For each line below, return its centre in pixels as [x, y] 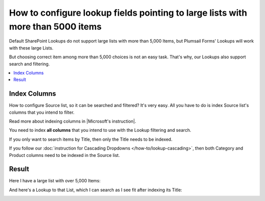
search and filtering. [29, 64]
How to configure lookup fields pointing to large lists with [128, 13]
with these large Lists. [31, 48]
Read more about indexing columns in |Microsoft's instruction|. [73, 121]
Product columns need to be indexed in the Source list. [65, 155]
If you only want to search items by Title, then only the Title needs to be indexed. [91, 139]
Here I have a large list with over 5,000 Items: [55, 181]
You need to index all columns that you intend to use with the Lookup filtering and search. [100, 130]
